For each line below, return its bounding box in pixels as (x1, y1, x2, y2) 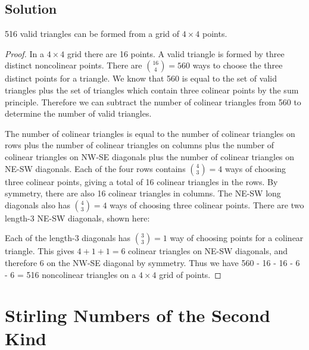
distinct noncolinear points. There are (5, 59, 142, 71)
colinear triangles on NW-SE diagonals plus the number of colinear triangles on (5, 150, 295, 162)
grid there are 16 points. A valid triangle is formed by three (67, 47, 285, 60)
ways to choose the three (192, 59, 283, 71)
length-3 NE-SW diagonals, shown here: (5, 211, 150, 224)
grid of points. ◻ (159, 268, 221, 280)
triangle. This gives (5, 245, 74, 257)
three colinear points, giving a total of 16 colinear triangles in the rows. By (5, 175, 278, 187)
